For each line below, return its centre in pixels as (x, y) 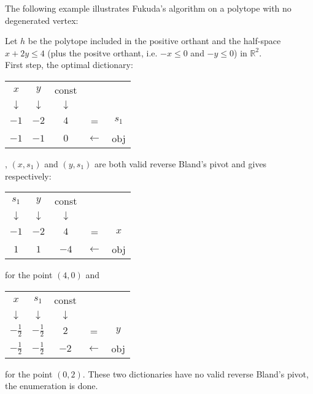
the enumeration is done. (52, 386)
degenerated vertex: (42, 20)
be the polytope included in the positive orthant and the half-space (154, 41)
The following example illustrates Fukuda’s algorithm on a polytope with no (148, 8)
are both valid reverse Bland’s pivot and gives (180, 163)
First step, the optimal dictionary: (69, 65)
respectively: (28, 176)
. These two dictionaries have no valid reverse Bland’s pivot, (195, 373)
